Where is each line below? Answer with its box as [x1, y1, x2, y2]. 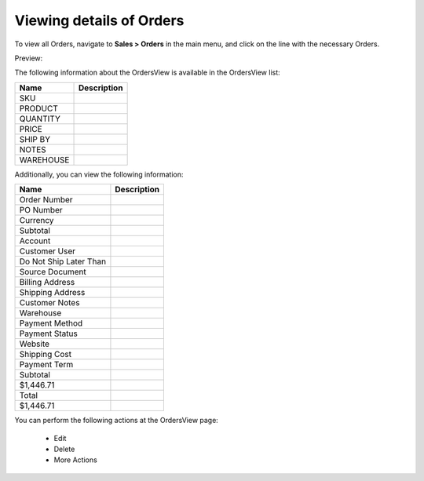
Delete [53, 444, 75, 454]
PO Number [19, 205, 63, 216]
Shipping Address [19, 287, 86, 298]
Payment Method [19, 318, 83, 329]
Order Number [19, 195, 74, 206]
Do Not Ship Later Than [19, 256, 106, 267]
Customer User [19, 246, 76, 257]
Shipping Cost [19, 349, 72, 360]
